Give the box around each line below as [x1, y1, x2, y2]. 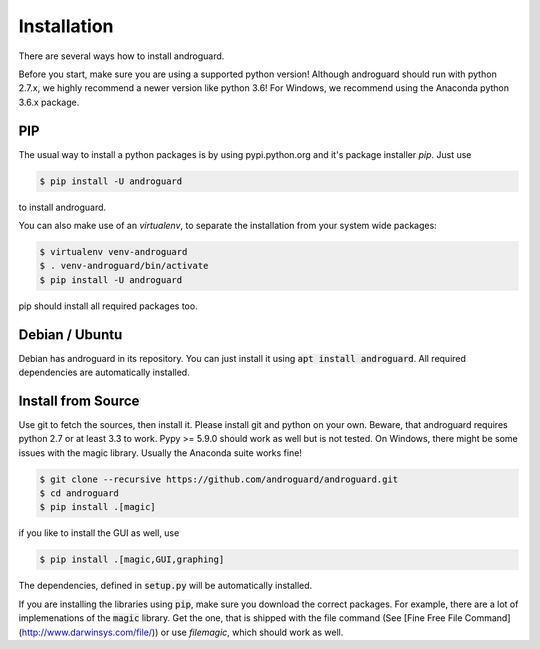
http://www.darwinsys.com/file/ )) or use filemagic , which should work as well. [21, 626, 344, 638]
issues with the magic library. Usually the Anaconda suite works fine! [18, 446, 302, 459]
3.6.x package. [18, 96, 80, 108]
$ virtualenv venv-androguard [39, 246, 188, 257]
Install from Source [18, 392, 140, 409]
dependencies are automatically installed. [18, 366, 190, 379]
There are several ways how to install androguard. [18, 50, 225, 62]
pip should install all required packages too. [18, 300, 199, 312]
